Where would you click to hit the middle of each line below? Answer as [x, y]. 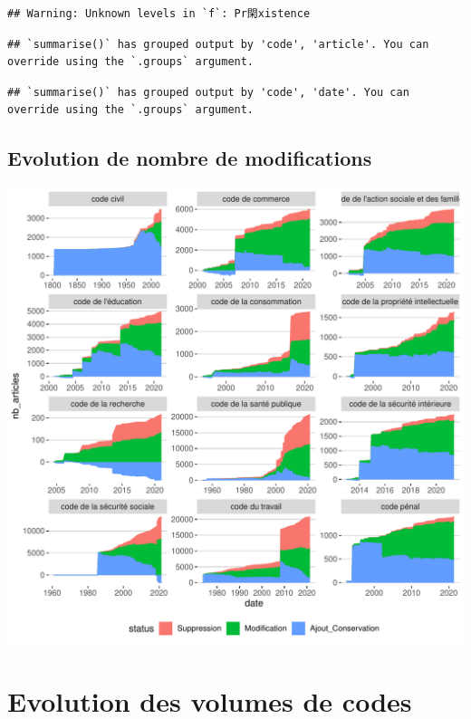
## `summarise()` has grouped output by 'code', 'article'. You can [218, 44]
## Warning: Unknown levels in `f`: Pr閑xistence [159, 14]
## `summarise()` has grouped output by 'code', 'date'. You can [208, 92]
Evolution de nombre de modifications [190, 158]
